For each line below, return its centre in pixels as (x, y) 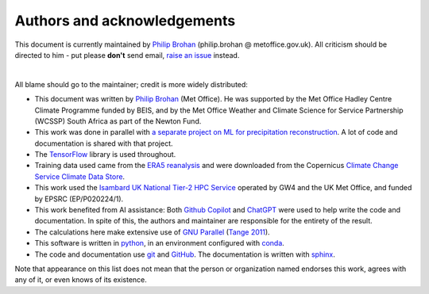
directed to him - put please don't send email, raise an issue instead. (127, 55)
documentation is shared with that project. (104, 143)
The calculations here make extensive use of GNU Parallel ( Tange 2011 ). (152, 232)
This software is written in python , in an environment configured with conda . (160, 243)
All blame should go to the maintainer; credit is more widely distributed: (131, 84)
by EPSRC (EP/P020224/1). (79, 199)
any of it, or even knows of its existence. (81, 280)
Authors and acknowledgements (125, 21)
